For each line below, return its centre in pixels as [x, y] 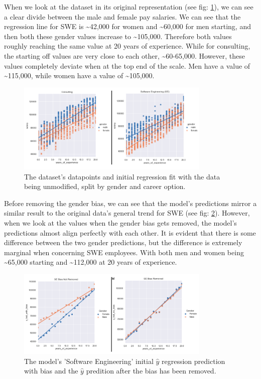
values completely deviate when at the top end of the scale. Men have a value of [127, 65]
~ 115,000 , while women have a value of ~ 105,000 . [79, 75]
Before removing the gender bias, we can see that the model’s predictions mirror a [130, 203]
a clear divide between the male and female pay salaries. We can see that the [122, 16]
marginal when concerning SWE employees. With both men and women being [124, 252]
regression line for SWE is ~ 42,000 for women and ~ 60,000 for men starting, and [127, 26]
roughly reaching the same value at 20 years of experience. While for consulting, [127, 46]
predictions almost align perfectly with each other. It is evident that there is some [130, 232]
